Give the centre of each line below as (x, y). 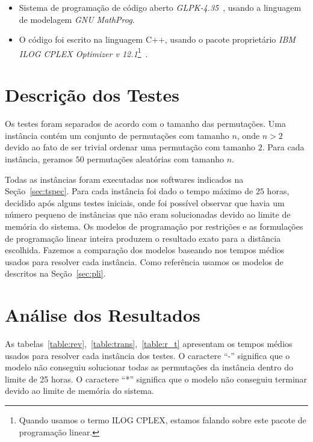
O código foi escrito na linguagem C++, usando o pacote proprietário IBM (157, 39)
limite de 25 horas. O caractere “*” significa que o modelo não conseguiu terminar (156, 379)
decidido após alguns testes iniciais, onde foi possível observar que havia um (145, 202)
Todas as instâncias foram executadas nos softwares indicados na (124, 179)
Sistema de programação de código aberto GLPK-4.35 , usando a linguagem (160, 7)
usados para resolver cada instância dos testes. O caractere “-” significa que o (147, 355)
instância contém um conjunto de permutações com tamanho (117, 135)
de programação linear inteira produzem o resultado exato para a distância (143, 238)
